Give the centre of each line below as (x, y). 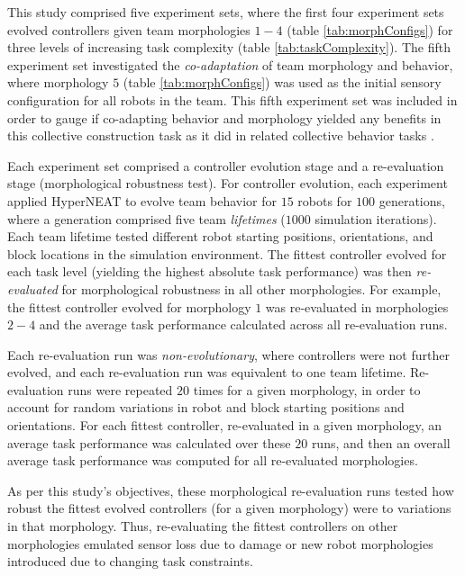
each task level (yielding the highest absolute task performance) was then (210, 271)
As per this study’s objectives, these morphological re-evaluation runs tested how (231, 490)
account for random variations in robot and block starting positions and (206, 407)
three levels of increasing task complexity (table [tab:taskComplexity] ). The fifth (229, 47)
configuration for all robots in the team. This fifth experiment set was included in (232, 99)
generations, (412, 200)
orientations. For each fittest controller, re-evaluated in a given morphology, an (225, 425)
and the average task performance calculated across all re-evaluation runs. (243, 324)
